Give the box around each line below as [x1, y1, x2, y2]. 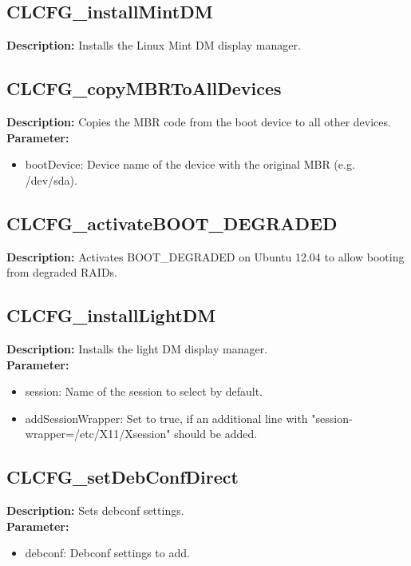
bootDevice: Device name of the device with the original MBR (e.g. [25, 156, 355, 173]
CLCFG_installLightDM [6, 303, 216, 328]
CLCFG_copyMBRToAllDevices [6, 76, 282, 101]
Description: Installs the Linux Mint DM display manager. [6, 37, 301, 54]
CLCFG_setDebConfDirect [6, 464, 239, 489]
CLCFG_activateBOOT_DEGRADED [6, 210, 338, 235]
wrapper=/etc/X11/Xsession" [25, 425, 171, 442]
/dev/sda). [25, 171, 77, 188]
